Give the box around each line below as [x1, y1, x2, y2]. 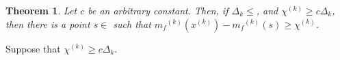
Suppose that [5, 41, 61, 55]
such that [113, 16, 151, 31]
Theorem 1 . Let [5, 3, 77, 17]
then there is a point [5, 16, 90, 31]
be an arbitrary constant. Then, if [88, 3, 228, 17]
